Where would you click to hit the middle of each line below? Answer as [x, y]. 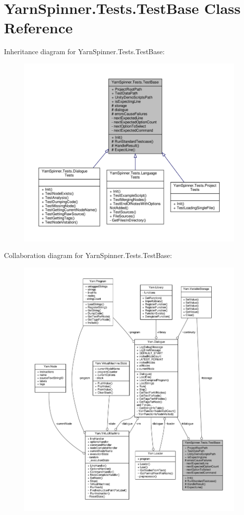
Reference [38, 28]
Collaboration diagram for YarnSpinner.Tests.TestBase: [88, 255]
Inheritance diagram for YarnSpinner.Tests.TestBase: [84, 51]
